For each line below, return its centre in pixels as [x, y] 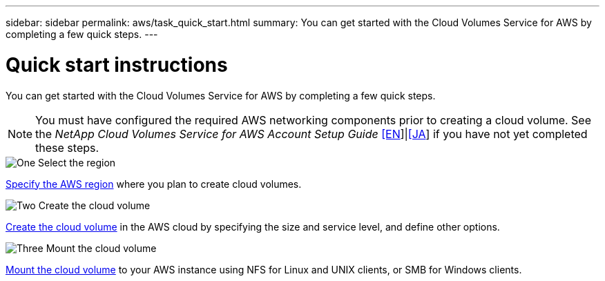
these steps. [67, 147]
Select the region [77, 162]
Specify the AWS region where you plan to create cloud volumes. [154, 184]
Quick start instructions [117, 65]
